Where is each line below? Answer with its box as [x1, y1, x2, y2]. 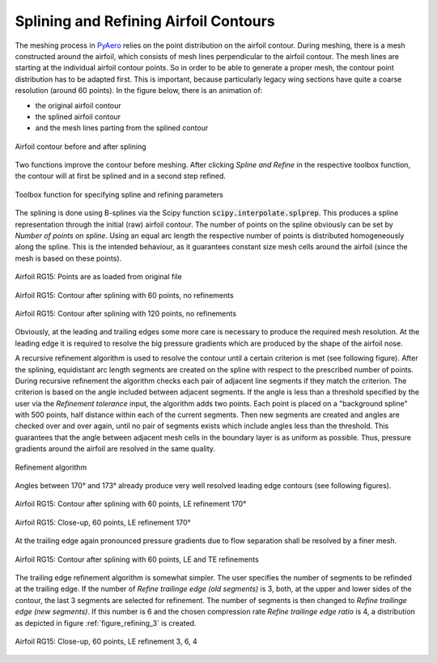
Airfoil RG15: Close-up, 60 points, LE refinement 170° [15, 517, 191, 527]
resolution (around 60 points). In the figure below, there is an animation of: [15, 86, 263, 96]
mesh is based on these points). [15, 253, 122, 263]
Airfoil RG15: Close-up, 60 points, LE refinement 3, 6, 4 [15, 636, 197, 646]
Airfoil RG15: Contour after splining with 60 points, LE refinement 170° [15, 499, 247, 509]
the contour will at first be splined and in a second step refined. [15, 171, 227, 181]
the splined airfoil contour [35, 112, 121, 121]
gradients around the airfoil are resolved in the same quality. [15, 444, 216, 453]
